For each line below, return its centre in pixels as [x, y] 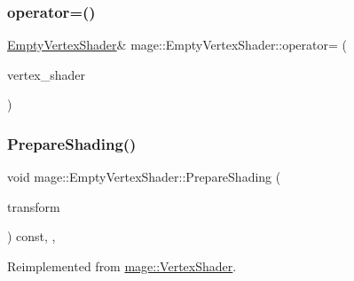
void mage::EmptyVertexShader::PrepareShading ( [144, 177]
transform [34, 206]
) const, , [31, 236]
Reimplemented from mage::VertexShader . [122, 266]
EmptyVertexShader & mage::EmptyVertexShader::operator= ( [177, 45]
